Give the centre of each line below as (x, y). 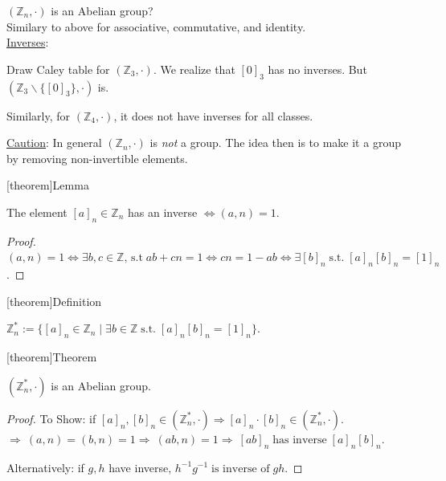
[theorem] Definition (54, 301)
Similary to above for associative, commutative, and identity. (156, 26)
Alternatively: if (45, 467)
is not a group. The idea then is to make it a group (275, 143)
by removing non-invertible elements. (97, 158)
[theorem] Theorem (52, 357)
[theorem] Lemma (48, 185)
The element (37, 212)
